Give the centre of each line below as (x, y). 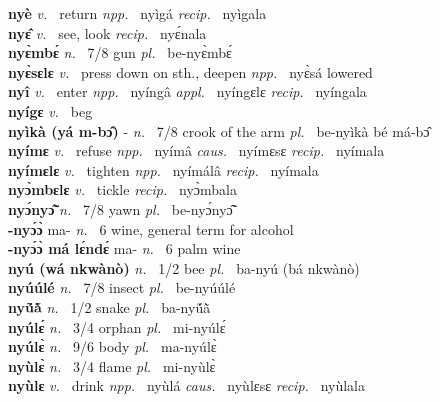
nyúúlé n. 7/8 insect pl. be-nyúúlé (122, 287)
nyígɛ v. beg (50, 110)
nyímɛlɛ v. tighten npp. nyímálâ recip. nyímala (163, 169)
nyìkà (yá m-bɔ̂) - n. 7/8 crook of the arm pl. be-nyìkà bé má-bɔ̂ (219, 130)
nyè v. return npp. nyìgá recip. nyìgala (137, 13)
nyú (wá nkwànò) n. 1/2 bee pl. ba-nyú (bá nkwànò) (184, 267)
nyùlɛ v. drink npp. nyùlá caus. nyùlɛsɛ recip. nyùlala (186, 385)
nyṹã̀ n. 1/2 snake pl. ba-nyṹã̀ (109, 306)
